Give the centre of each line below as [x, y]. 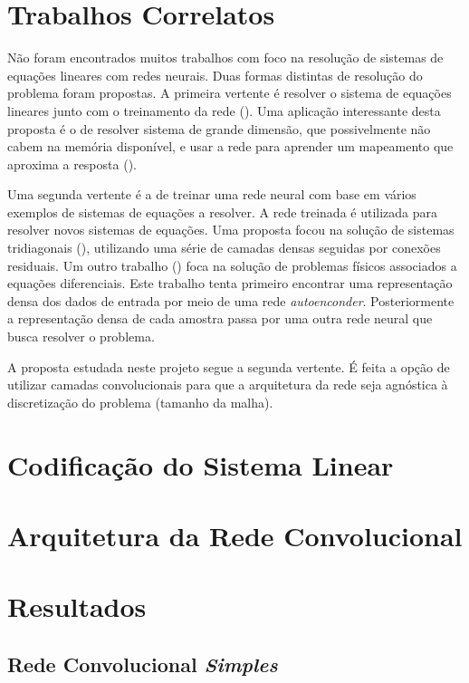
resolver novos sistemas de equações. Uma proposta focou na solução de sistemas [231, 230]
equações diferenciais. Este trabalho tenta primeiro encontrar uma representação [230, 283]
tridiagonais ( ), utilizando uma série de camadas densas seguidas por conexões [224, 248]
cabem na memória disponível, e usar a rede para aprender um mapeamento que [230, 146]
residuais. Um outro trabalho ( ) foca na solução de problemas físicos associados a [232, 265]
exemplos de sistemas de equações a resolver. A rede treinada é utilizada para [223, 212]
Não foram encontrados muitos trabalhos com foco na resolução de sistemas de [225, 58]
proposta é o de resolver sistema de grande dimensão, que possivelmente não [219, 128]
